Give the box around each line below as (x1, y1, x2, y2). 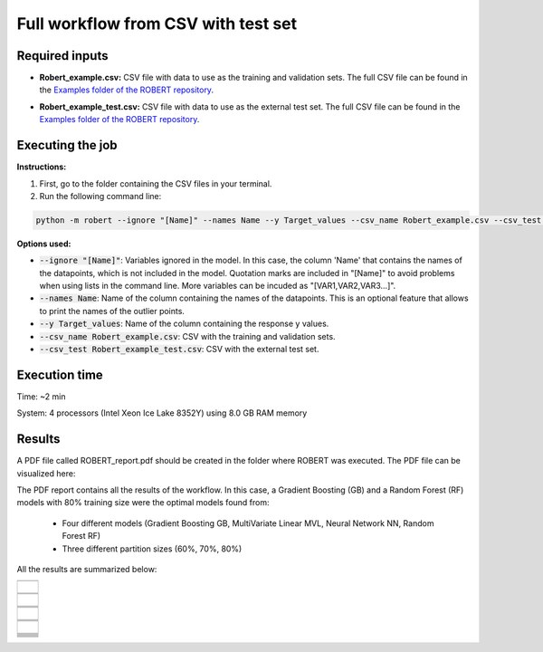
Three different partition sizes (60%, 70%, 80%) (62, 543, 243, 554)
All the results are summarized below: (16, 563, 157, 574)
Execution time (16, 367, 103, 382)
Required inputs (16, 48, 109, 63)
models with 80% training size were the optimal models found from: (16, 497, 270, 508)
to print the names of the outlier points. (39, 305, 186, 316)
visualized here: (16, 467, 76, 479)
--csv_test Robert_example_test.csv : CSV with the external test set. (39, 344, 319, 355)
